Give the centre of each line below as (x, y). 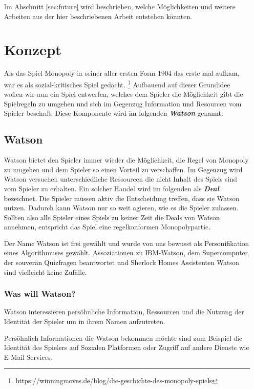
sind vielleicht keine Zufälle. (45, 272)
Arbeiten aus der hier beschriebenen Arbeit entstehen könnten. (98, 16)
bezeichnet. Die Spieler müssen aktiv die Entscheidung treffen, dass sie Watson (122, 198)
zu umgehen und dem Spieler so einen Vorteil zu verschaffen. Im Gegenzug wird (123, 169)
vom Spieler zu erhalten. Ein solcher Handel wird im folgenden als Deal (112, 188)
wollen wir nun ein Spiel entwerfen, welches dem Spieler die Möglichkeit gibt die (124, 94)
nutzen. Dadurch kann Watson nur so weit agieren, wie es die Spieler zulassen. (121, 208)
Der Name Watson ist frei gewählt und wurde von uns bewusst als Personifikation (127, 243)
